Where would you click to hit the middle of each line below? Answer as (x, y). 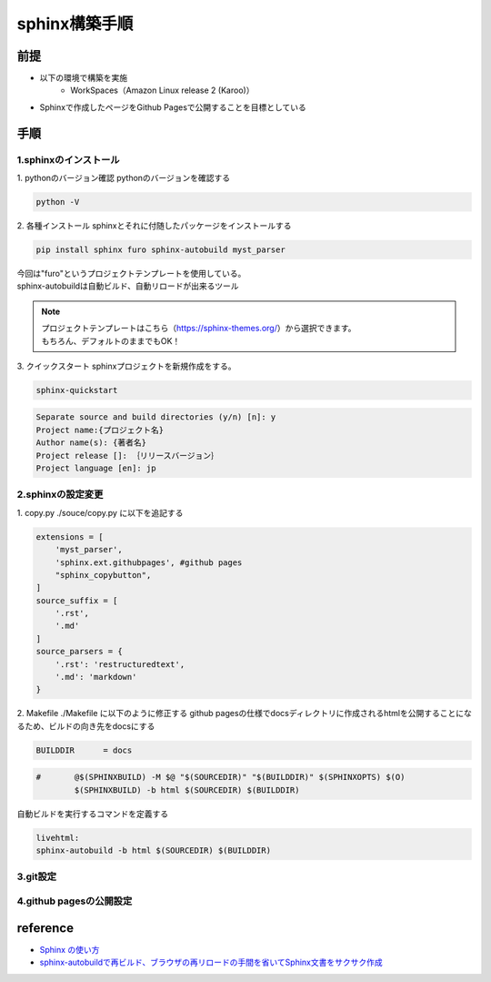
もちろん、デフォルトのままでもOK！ (111, 340)
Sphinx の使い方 (70, 949)
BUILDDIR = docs (84, 750)
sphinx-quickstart (77, 390)
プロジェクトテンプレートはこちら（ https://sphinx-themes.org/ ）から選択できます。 (199, 329)
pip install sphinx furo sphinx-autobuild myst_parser (160, 249)
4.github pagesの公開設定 (75, 901)
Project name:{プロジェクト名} (100, 430)
